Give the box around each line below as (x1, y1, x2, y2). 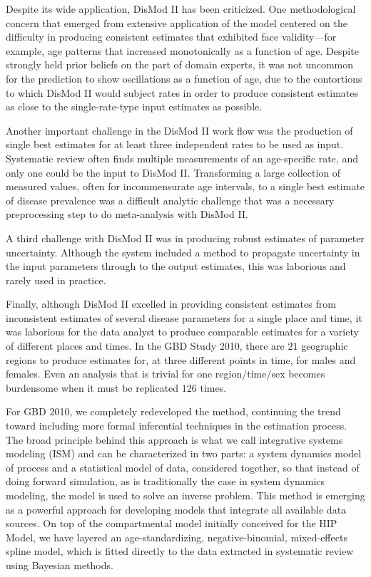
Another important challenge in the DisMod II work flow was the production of (6, 123, 353, 137)
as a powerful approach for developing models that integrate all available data (6, 501, 347, 516)
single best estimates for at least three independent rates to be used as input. (6, 137, 344, 152)
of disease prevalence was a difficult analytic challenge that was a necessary (6, 192, 335, 207)
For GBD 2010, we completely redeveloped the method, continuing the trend (6, 404, 341, 419)
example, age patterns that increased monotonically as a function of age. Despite (6, 43, 359, 58)
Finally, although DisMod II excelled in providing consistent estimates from (6, 296, 336, 311)
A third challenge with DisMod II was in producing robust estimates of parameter (6, 230, 365, 245)
